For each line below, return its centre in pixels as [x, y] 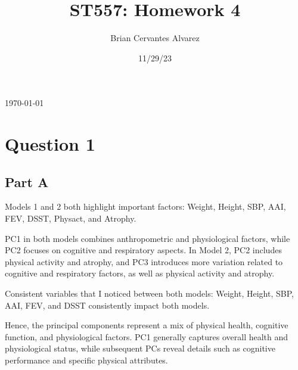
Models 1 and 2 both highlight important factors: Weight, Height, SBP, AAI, [145, 206]
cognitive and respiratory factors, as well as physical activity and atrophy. [140, 273]
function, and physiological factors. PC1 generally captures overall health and [147, 336]
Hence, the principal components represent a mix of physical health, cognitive [147, 325]
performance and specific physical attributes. [86, 360]
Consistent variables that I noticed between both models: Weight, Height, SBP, [149, 293]
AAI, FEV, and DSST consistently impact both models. [107, 305]
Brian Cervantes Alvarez [155, 38]
